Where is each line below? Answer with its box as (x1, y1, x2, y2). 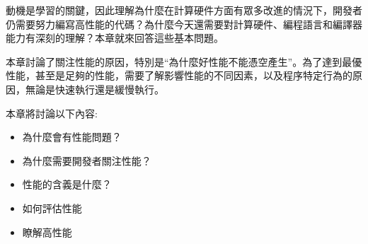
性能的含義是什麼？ (22, 177, 112, 192)
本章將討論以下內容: (6, 105, 98, 120)
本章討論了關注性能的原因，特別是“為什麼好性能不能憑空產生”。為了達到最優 (6, 54, 362, 69)
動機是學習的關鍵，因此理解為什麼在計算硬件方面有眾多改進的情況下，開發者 (6, 3, 362, 17)
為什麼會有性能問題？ (22, 129, 122, 144)
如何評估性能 (22, 200, 82, 215)
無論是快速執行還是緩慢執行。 (25, 81, 164, 96)
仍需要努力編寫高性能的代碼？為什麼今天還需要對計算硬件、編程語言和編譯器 (6, 16, 362, 31)
